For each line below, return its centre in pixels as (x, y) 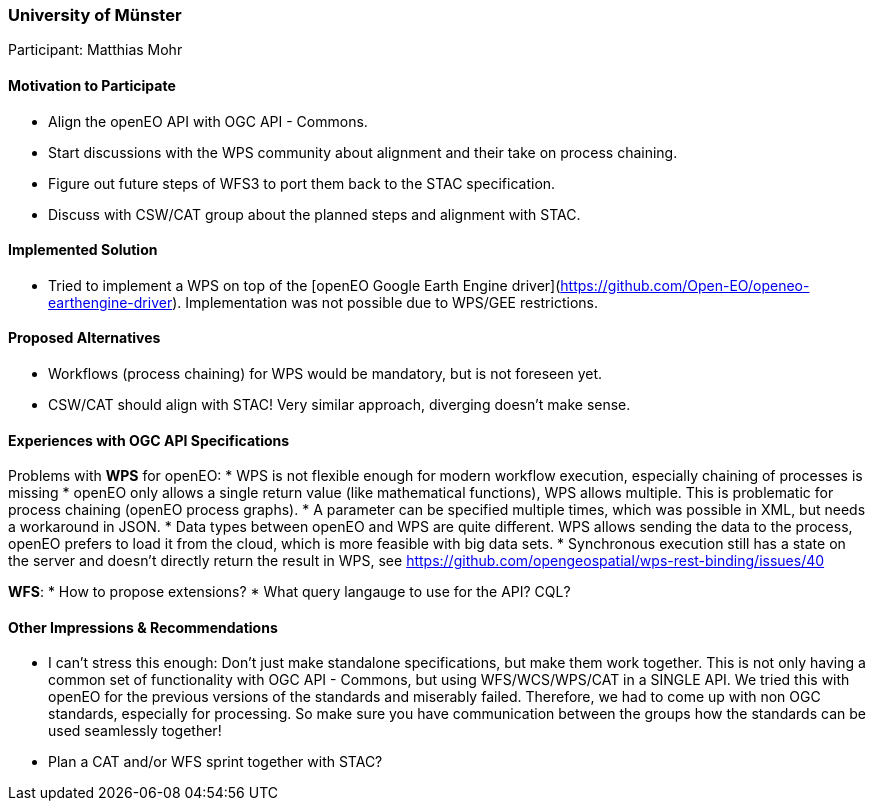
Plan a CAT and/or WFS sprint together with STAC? (215, 762)
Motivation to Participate (92, 85)
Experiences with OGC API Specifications (149, 440)
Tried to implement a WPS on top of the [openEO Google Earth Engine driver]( (304, 285)
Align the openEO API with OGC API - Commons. (208, 121)
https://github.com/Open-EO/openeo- (685, 285)
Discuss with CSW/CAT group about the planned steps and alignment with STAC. (314, 214)
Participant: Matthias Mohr (95, 50)
